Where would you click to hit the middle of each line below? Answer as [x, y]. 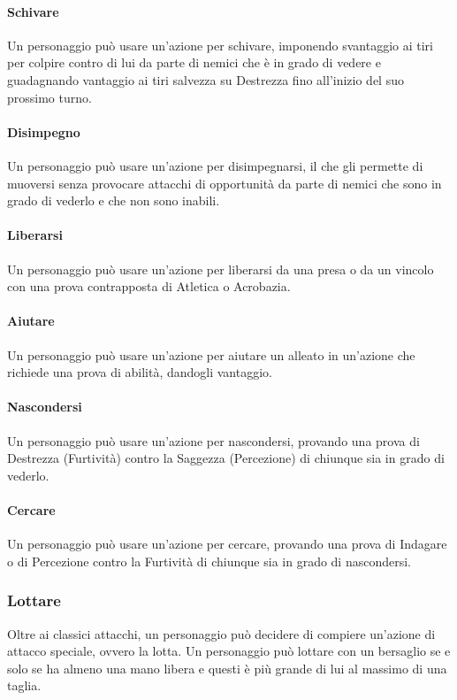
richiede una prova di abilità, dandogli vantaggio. [140, 372]
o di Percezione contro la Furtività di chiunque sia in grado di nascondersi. [209, 561]
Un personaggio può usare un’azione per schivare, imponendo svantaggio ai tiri [220, 45]
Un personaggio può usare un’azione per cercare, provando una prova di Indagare [227, 544]
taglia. [24, 685]
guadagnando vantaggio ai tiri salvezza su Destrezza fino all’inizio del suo [206, 79]
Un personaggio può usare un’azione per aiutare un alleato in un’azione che [211, 354]
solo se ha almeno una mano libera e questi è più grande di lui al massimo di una [227, 668]
